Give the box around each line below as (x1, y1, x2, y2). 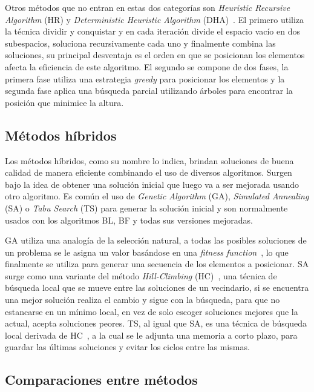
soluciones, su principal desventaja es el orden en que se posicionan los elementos (5, 48, 305, 61)
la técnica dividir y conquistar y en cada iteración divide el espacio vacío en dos (5, 25, 300, 38)
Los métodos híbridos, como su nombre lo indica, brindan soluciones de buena (5, 154, 294, 167)
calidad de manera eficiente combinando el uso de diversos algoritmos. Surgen (5, 166, 292, 179)
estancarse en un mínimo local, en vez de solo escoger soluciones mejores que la (5, 305, 298, 317)
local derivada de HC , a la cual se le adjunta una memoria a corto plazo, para (5, 328, 298, 341)
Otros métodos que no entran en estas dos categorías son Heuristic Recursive (5, 1, 290, 13)
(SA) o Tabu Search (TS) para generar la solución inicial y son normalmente (5, 201, 288, 214)
